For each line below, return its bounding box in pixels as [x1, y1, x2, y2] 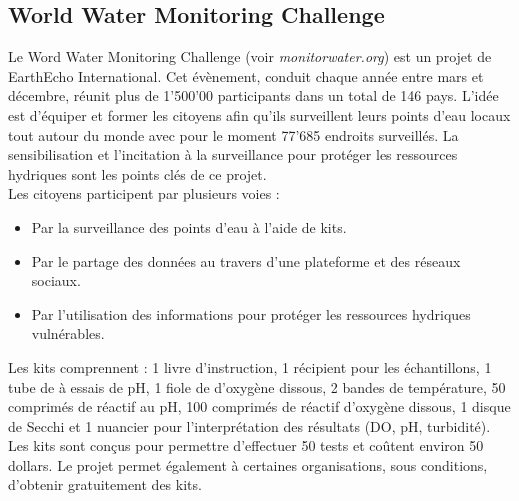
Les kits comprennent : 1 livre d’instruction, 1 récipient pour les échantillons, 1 [8, 356, 492, 377]
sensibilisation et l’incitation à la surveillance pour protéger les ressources [8, 144, 458, 165]
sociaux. [31, 270, 81, 291]
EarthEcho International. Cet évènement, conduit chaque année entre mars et [8, 65, 484, 86]
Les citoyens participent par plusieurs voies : [8, 183, 280, 204]
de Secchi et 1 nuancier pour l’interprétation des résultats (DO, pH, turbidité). [8, 415, 491, 436]
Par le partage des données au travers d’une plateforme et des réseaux [31, 250, 461, 271]
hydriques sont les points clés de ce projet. [8, 163, 267, 184]
